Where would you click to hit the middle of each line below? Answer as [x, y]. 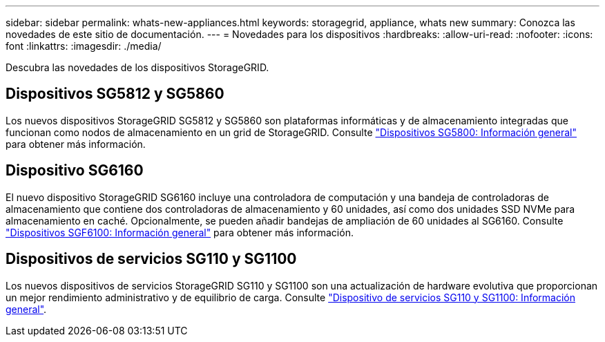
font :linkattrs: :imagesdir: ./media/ [84, 46]
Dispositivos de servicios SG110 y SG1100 [151, 259]
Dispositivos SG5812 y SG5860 [115, 94]
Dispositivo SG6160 [75, 171]
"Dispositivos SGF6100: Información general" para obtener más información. [180, 232]
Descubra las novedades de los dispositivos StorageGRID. [137, 67]
